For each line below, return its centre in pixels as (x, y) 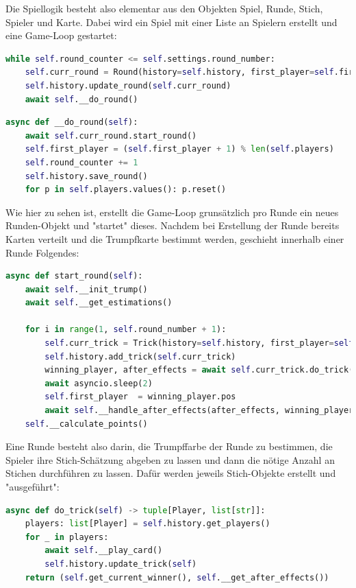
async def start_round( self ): (74, 276)
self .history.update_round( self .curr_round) (128, 85)
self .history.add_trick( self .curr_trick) (140, 356)
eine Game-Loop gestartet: (61, 35)
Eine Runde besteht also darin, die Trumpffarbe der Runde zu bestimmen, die (169, 446)
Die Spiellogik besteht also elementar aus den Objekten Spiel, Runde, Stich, (164, 8)
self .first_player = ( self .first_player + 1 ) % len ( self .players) (179, 149)
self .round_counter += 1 (81, 162)
